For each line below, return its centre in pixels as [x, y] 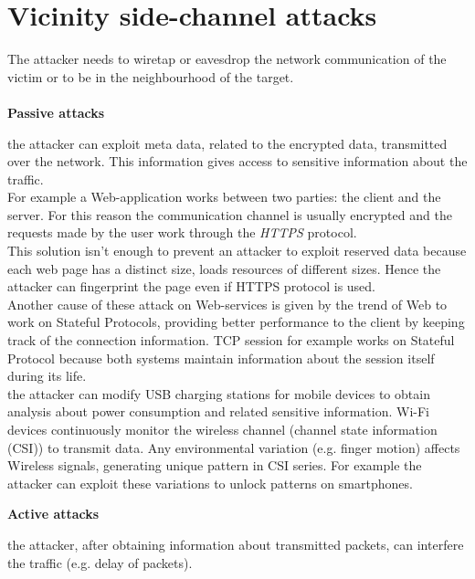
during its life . [47, 376]
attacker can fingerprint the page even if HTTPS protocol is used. [192, 286]
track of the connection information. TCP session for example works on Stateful [231, 340]
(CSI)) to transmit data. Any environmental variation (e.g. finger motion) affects [234, 447]
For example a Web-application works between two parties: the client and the [224, 197]
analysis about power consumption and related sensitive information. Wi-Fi [218, 411]
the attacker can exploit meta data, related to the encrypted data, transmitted [227, 143]
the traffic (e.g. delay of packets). [100, 562]
